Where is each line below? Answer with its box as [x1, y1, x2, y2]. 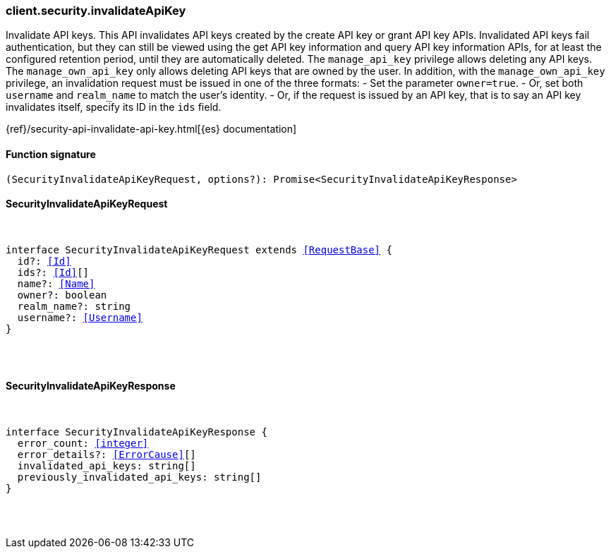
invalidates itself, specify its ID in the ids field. [6, 101, 222, 114]
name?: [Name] [17, 277, 95, 289]
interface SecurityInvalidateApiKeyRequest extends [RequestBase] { [6, 243, 392, 255]
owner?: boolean [17, 289, 107, 301]
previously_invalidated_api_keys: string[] [17, 471, 262, 483]
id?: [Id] [17, 255, 71, 267]
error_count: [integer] [17, 438, 149, 450]
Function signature [6, 147, 96, 160]
